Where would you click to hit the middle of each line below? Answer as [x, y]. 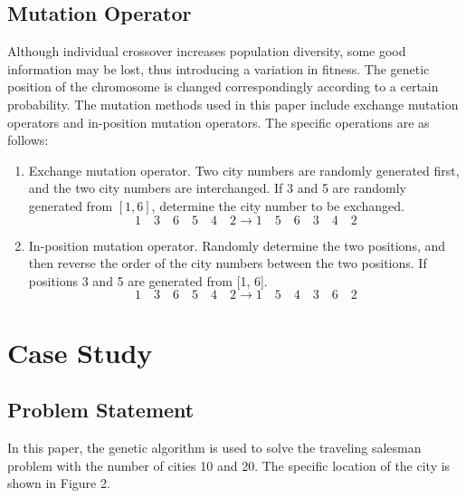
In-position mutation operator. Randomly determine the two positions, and [237, 245]
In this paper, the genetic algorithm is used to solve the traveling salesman [214, 447]
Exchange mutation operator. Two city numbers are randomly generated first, [244, 170]
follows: [28, 140]
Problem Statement [101, 410]
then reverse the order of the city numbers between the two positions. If [228, 263]
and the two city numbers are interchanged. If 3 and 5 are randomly [217, 188]
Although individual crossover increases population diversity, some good [207, 51]
